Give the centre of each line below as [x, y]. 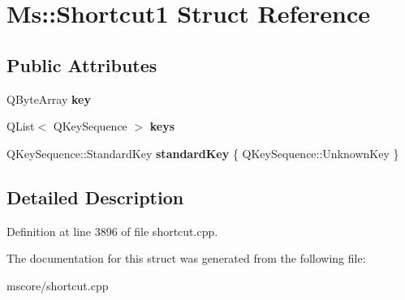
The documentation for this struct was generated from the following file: [186, 258]
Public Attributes [82, 64]
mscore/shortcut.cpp [58, 285]
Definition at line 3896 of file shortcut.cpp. [112, 231]
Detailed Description [95, 197]
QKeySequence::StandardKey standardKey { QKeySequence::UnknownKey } [203, 153]
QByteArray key [49, 99]
